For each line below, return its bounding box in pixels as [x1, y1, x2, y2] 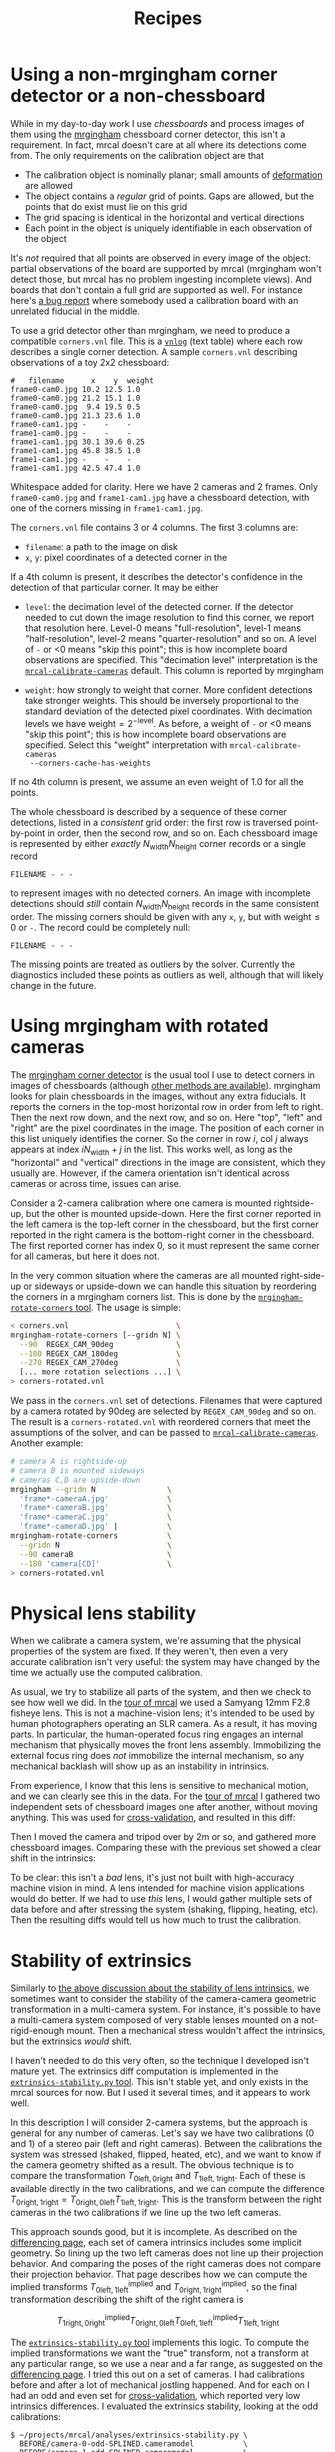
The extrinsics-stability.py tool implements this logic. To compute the [10, 2336, 310, 2348]
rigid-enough [10, 2025, 65, 2037]
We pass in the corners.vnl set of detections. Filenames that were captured [10, 1395, 323, 1407]
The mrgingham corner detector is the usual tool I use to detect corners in [10, 1069, 315, 1081]
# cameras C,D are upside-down [10, 1475, 141, 1485]
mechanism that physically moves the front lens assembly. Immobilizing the [10, 1739, 322, 1751]
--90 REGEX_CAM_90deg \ [19, 1339, 182, 1349]
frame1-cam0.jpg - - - [10, 428, 132, 438]
